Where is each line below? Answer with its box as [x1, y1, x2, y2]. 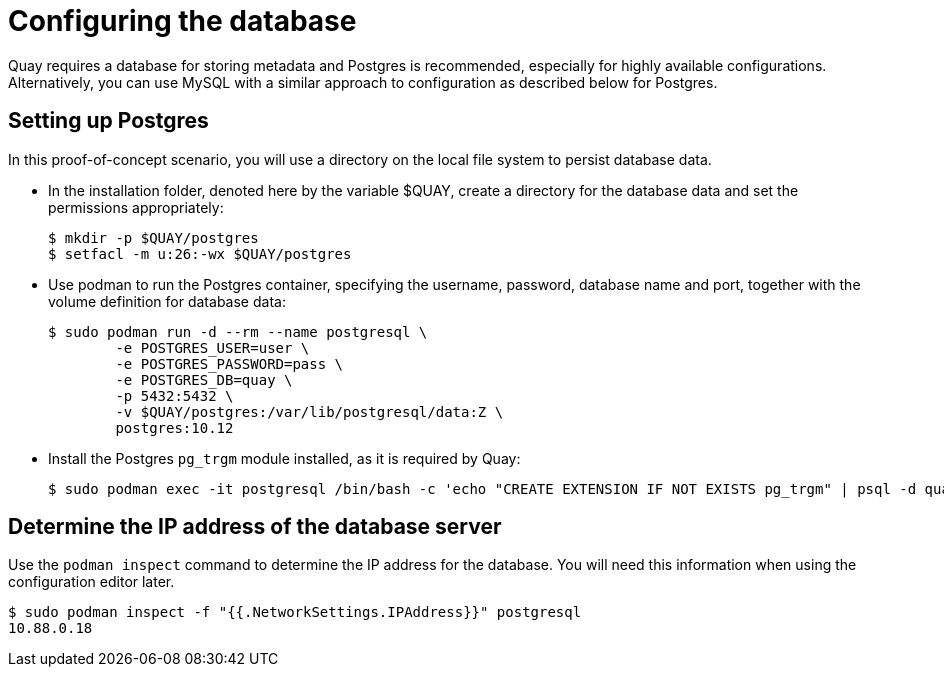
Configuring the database [8, 4, 357, 38]
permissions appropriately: [48, 198, 224, 216]
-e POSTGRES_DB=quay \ [115, 371, 293, 388]
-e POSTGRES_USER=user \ [115, 339, 310, 356]
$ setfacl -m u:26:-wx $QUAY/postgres [48, 245, 352, 262]
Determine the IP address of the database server [8, 514, 502, 540]
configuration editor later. [8, 573, 175, 591]
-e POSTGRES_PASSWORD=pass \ [115, 355, 344, 372]
